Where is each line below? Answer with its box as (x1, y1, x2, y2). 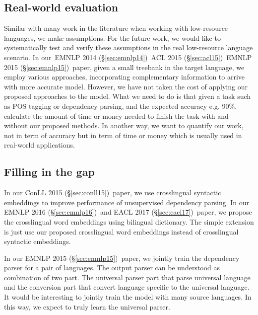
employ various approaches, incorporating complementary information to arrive (4, 72, 245, 82)
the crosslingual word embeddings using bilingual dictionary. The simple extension (4, 216, 254, 227)
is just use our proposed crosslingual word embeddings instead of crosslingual (4, 226, 239, 236)
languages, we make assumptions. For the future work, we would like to (4, 32, 221, 43)
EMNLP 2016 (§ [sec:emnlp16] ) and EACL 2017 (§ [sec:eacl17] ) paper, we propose (4, 207, 252, 217)
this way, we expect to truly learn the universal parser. (4, 301, 170, 312)
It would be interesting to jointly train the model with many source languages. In (4, 292, 252, 302)
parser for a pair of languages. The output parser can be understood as (4, 262, 220, 273)
